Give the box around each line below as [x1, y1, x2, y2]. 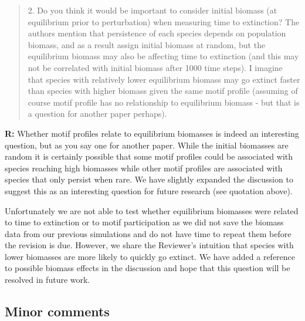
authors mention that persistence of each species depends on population [28, 27, 286, 39]
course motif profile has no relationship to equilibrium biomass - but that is [28, 96, 300, 108]
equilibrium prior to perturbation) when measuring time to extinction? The [28, 15, 300, 28]
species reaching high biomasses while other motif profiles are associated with [5, 161, 283, 174]
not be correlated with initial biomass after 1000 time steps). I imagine [28, 61, 283, 73]
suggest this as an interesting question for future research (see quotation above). [5, 184, 293, 197]
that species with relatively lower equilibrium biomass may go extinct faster [28, 73, 300, 85]
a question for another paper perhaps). [28, 107, 167, 120]
